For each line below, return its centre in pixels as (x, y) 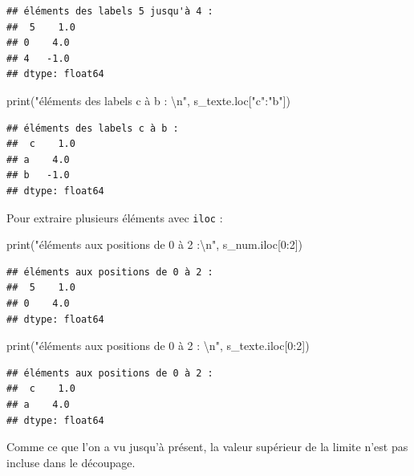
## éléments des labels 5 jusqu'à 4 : (110, 11)
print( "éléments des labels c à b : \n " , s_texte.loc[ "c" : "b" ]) (148, 100)
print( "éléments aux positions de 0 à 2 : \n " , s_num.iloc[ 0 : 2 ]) (155, 244)
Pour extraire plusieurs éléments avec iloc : (115, 217)
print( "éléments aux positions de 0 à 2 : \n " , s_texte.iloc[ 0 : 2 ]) (158, 346)
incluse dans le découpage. (71, 462)
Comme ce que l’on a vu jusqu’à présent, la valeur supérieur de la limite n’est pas (207, 447)
